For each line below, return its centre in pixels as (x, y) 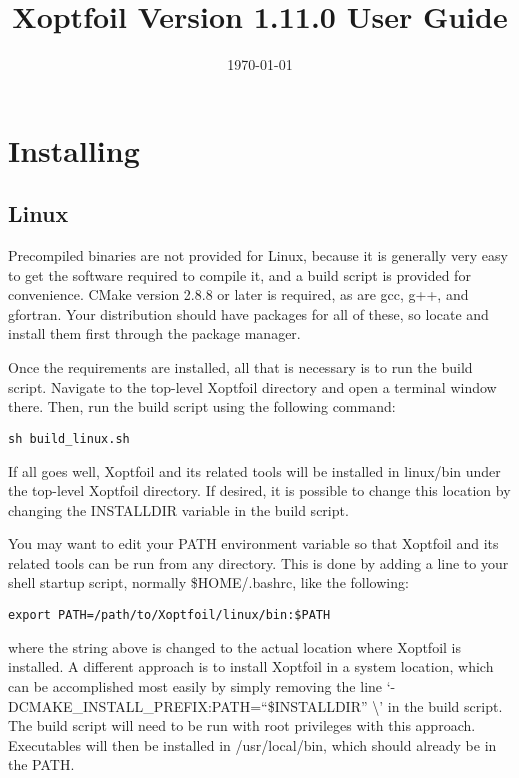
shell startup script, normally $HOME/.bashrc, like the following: (208, 582)
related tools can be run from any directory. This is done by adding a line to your (258, 562)
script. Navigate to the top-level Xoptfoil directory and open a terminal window (252, 386)
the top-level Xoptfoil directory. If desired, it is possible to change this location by (259, 490)
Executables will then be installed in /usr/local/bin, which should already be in (252, 744)
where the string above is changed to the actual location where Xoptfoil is (234, 646)
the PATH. (41, 764)
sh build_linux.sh (69, 438)
